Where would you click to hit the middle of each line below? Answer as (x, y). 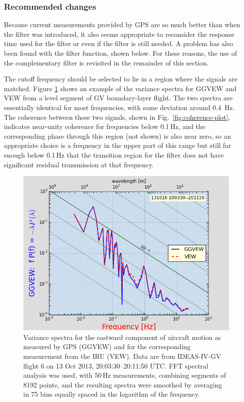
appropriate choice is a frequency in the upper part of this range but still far (118, 145)
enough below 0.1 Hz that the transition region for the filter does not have (114, 154)
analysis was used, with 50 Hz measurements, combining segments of (125, 375)
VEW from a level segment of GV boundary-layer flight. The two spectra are (118, 98)
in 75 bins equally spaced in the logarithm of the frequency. (112, 394)
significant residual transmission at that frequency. (79, 164)
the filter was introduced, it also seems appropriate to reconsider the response (119, 34)
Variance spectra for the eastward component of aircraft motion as (122, 337)
